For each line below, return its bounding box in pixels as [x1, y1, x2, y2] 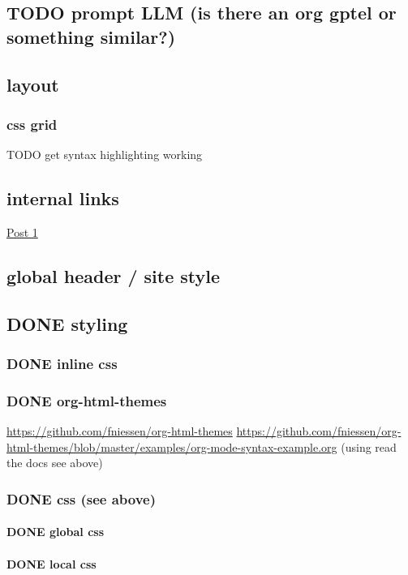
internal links [6, 186, 119, 211]
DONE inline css [6, 354, 118, 374]
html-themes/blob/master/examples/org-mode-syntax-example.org [6, 438, 337, 455]
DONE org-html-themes [6, 390, 167, 410]
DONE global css [6, 523, 105, 540]
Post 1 [6, 223, 38, 240]
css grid [6, 114, 58, 134]
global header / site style [6, 263, 221, 288]
